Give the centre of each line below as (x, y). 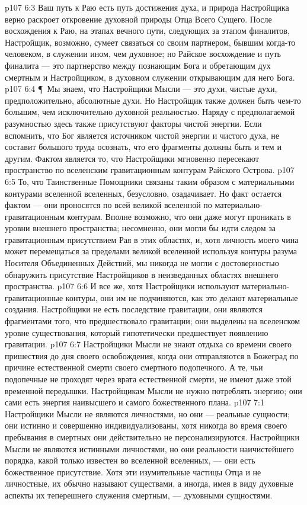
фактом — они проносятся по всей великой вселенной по (108, 205)
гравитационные (34, 297)
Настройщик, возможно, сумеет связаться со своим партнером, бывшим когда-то (150, 42)
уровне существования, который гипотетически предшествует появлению (137, 332)
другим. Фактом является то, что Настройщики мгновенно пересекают (132, 158)
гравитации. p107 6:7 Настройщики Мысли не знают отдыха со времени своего (148, 344)
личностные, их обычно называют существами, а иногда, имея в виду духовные (149, 483)
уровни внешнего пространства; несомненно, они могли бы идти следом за (140, 228)
